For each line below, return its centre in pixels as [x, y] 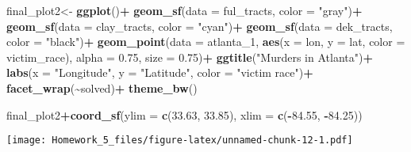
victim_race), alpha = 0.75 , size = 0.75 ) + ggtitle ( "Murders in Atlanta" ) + [190, 57]
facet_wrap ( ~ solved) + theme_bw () [102, 87]
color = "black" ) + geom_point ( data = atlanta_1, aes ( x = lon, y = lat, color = [206, 42]
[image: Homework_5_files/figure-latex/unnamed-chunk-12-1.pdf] [180, 141]
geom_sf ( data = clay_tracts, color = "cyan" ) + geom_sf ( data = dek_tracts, [200, 26]
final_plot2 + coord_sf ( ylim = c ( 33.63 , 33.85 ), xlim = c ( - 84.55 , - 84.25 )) [184, 114]
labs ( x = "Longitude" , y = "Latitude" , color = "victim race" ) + [160, 72]
